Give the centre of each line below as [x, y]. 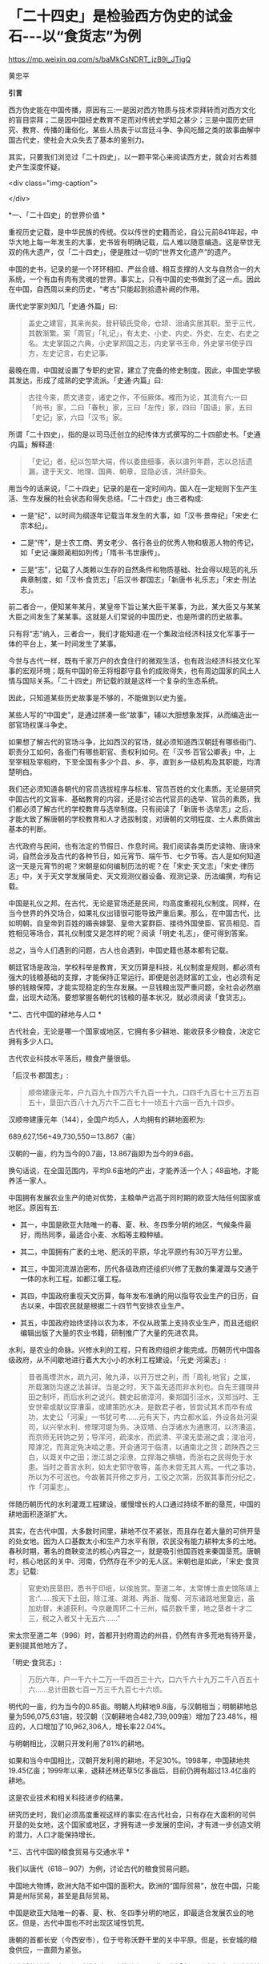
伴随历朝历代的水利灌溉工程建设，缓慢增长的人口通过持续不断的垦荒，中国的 [134, 1504]
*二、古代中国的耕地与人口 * [55, 1014]
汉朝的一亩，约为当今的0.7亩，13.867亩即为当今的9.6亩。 [103, 1153]
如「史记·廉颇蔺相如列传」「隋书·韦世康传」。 [92, 552]
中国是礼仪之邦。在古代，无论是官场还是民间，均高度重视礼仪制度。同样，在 [134, 903]
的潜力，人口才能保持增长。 [54, 1834]
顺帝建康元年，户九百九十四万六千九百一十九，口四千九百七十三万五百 [144, 1092]
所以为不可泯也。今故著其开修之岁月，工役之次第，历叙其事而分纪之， [144, 1477]
